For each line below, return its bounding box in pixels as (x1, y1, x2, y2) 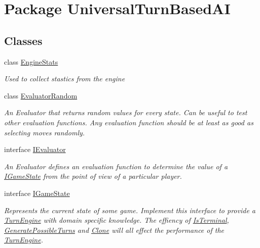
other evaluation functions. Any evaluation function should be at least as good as (4, 117, 253, 127)
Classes (4, 32, 43, 48)
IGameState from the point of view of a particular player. (4, 171, 182, 181)
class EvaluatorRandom (4, 90, 78, 101)
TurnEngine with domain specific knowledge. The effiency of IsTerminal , (4, 215, 229, 225)
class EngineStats (4, 56, 58, 67)
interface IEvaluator (4, 144, 66, 155)
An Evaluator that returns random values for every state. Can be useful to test (4, 107, 247, 118)
